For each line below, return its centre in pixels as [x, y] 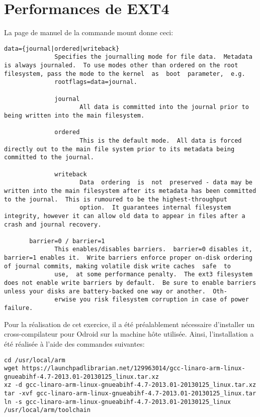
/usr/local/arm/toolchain [47, 410]
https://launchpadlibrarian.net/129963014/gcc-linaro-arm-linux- [134, 369]
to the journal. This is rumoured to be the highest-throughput [116, 199]
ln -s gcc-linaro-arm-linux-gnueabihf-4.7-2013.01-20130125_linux [118, 402]
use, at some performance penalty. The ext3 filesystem [153, 275]
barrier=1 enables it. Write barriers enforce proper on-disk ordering [128, 258]
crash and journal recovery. [53, 224]
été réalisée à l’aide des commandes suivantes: [74, 343]
